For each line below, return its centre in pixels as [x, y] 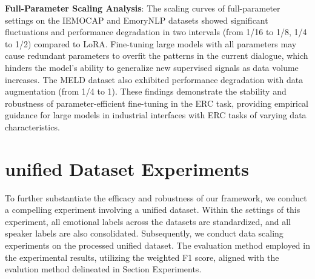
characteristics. [32, 126]
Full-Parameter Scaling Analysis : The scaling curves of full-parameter [143, 8]
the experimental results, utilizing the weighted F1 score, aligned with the [142, 257]
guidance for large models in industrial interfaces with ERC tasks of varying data [156, 115]
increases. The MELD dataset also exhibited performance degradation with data [154, 79]
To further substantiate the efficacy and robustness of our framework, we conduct [156, 197]
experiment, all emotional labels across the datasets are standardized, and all [148, 221]
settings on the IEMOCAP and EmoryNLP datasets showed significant [137, 20]
